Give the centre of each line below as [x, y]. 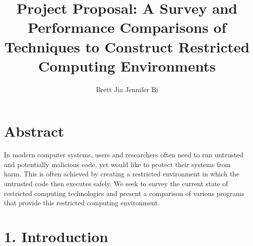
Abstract [34, 131]
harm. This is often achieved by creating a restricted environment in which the [122, 174]
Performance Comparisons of [127, 27]
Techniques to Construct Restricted [127, 46]
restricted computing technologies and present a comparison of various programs [124, 193]
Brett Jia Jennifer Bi [127, 89]
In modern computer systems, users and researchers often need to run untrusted [124, 155]
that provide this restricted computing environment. [82, 203]
